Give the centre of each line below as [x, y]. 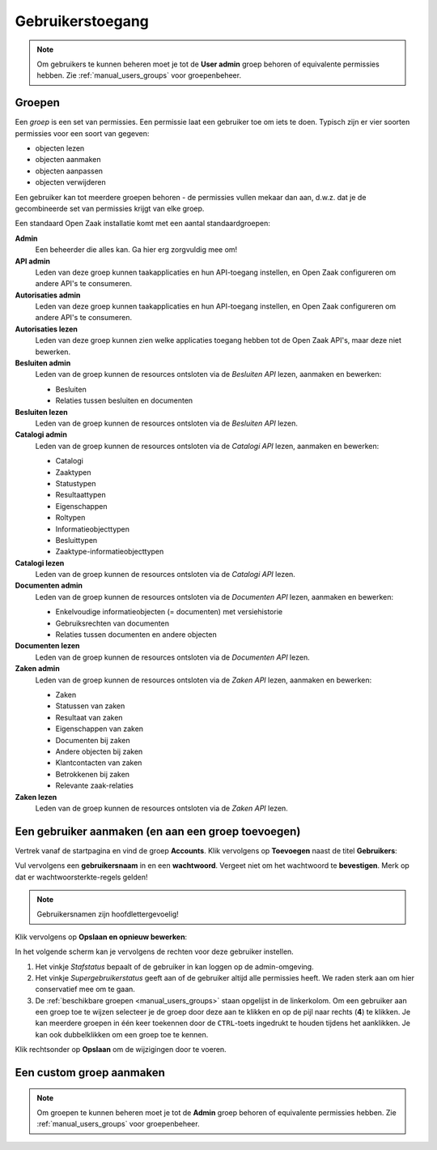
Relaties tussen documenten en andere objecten [136, 635]
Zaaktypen [73, 472]
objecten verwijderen [70, 182]
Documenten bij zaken [93, 740]
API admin [33, 261]
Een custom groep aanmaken [90, 1073]
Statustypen [76, 483]
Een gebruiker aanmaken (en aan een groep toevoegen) [158, 831]
